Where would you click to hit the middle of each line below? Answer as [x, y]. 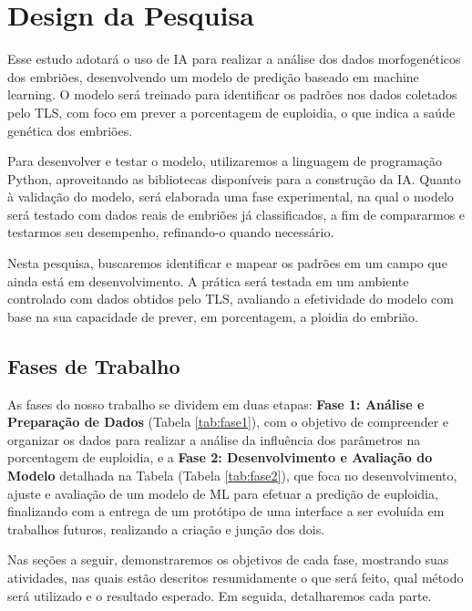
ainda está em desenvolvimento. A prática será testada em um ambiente [208, 280]
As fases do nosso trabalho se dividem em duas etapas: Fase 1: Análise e [216, 404]
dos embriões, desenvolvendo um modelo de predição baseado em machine [213, 76]
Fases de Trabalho [94, 365]
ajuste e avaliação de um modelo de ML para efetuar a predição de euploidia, [223, 493]
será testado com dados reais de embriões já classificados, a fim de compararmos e [236, 214]
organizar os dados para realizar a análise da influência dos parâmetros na [214, 439]
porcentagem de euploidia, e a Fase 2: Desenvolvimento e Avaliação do [220, 457]
